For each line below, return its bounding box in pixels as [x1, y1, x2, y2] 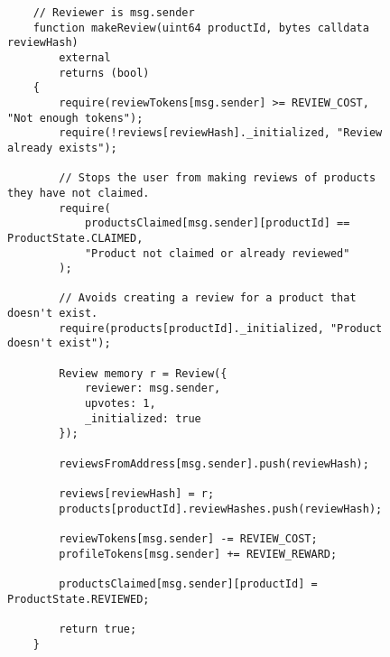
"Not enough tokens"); [7, 111, 144, 125]
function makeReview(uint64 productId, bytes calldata [32, 21, 369, 34]
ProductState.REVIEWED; [7, 592, 150, 606]
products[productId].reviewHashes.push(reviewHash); [59, 502, 383, 515]
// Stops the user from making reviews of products [59, 171, 376, 185]
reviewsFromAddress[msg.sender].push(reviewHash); [59, 457, 369, 470]
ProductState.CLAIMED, [7, 231, 144, 245]
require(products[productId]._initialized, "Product [59, 321, 383, 335]
